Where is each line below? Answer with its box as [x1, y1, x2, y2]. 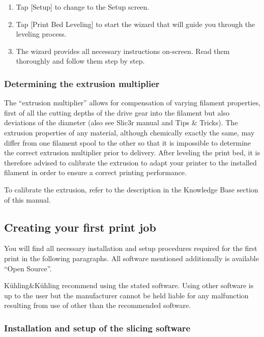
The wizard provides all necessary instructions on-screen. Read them [16, 45, 230, 56]
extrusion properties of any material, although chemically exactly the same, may [4, 127, 255, 137]
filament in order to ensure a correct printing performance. [4, 167, 187, 178]
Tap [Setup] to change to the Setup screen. [16, 2, 150, 12]
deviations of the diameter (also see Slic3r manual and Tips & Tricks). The [4, 117, 238, 128]
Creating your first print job [4, 219, 156, 235]
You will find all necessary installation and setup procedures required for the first [4, 243, 257, 254]
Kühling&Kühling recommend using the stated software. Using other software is [4, 280, 254, 291]
